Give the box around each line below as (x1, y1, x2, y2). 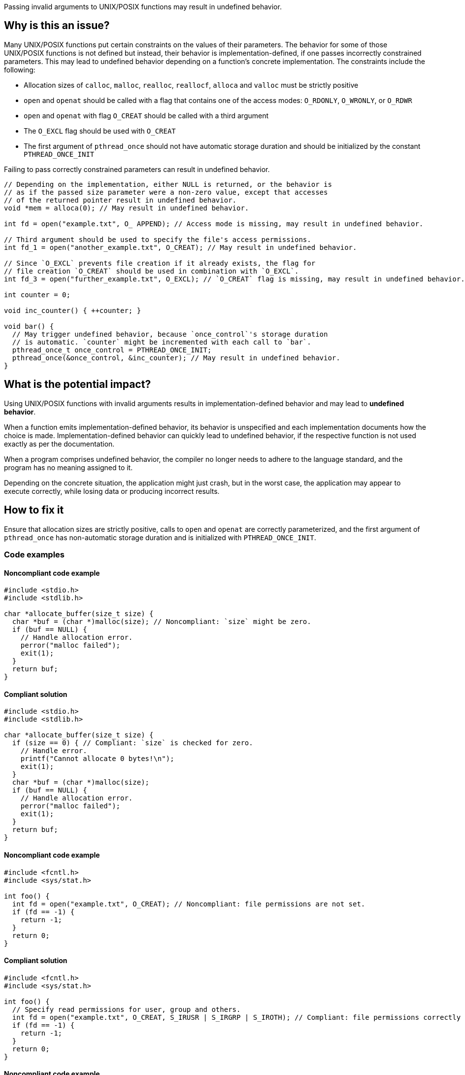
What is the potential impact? (4, 378, 151, 391)
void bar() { (4, 322, 54, 330)
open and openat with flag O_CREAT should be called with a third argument (24, 111, 269, 120)
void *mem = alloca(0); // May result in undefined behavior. (4, 204, 249, 212)
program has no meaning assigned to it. (4, 463, 133, 472)
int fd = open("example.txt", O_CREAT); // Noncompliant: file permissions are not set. (12, 900, 365, 908)
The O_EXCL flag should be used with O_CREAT (24, 126, 176, 135)
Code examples (4, 549, 65, 559)
